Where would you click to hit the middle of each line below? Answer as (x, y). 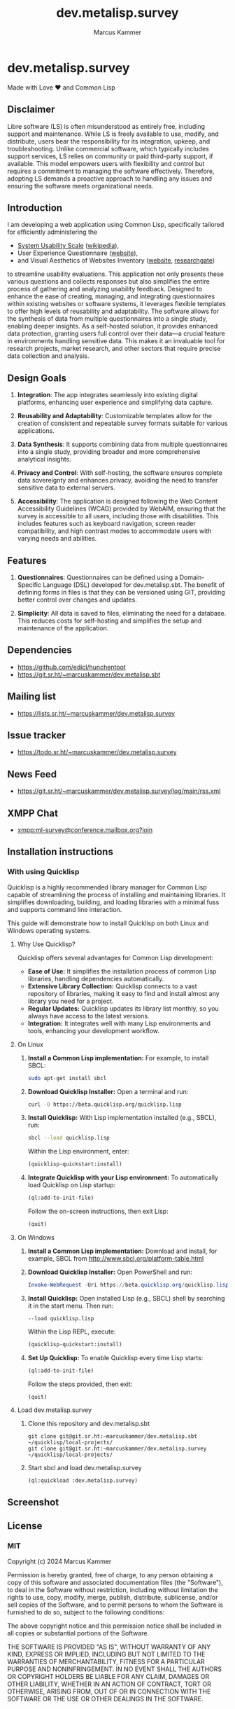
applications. (36, 431)
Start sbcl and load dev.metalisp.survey (85, 1468)
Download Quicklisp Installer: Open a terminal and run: (108, 1091)
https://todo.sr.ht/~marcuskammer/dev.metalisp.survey (97, 752)
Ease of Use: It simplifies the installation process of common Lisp (122, 971)
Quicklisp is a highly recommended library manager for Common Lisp (107, 887)
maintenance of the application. (63, 628)
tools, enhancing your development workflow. (93, 1030)
